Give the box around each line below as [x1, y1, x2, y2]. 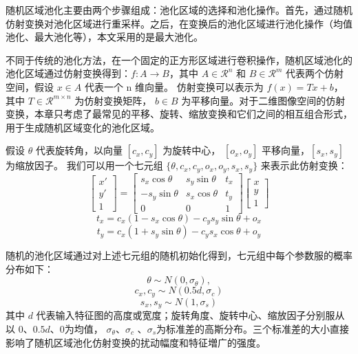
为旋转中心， [162, 143, 221, 157]
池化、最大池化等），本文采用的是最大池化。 [6, 30, 203, 44]
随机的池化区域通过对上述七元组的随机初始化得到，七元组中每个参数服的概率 [6, 248, 352, 263]
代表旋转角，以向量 [35, 143, 123, 157]
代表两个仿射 [285, 66, 344, 80]
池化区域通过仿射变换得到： [6, 66, 131, 80]
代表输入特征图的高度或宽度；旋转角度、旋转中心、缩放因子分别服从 [36, 308, 345, 322]
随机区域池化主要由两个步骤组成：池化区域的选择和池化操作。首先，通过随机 [6, 3, 352, 16]
